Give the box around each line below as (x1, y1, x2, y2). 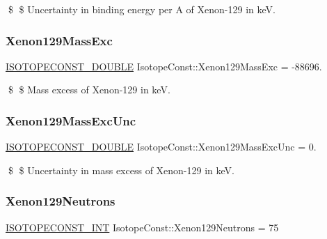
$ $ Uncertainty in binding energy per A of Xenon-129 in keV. (8, 2, 276, 16)
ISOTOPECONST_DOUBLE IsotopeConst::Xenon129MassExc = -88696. (6, 59, 322, 73)
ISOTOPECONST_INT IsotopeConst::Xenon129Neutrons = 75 (6, 219, 279, 234)
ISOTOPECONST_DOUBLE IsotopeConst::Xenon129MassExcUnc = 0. (6, 139, 317, 154)
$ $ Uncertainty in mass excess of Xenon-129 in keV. (8, 162, 234, 177)
